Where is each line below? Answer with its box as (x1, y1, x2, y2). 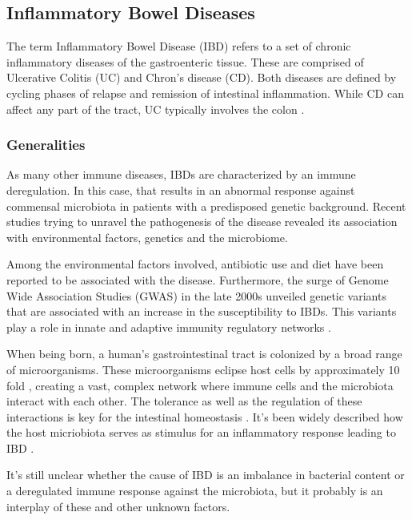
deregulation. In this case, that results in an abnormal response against (6, 181, 355, 198)
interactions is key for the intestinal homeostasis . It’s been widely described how (6, 408, 403, 425)
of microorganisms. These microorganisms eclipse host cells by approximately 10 (6, 361, 400, 377)
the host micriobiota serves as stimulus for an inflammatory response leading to (6, 424, 396, 441)
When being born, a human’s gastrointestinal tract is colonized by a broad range (6, 345, 402, 362)
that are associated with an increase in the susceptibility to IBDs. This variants (6, 303, 397, 320)
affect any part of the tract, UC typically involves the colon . (6, 100, 305, 117)
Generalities (6, 135, 86, 155)
